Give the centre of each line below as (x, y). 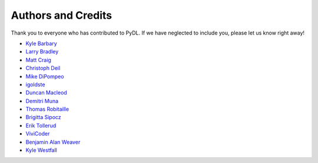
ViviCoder (38, 134)
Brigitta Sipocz (43, 117)
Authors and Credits (62, 15)
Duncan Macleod (46, 93)
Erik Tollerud (41, 125)
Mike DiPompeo (45, 76)
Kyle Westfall (41, 150)
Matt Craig (38, 60)
